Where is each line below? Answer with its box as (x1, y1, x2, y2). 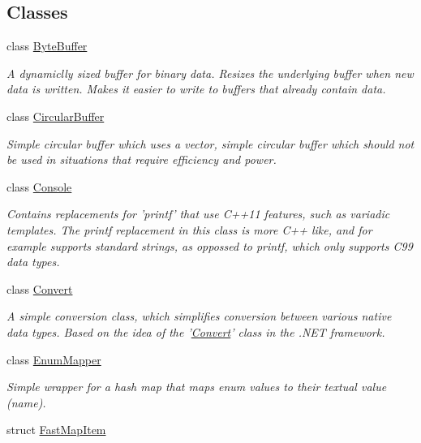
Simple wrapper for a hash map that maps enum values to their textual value (6, 378, 387, 395)
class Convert (6, 280, 73, 297)
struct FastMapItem (6, 421, 106, 438)
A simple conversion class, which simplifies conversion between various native (6, 308, 392, 325)
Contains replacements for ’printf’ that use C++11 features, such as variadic (6, 205, 390, 222)
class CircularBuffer (6, 107, 105, 124)
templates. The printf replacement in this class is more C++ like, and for (6, 221, 372, 238)
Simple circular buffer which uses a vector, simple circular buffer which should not (6, 135, 415, 152)
